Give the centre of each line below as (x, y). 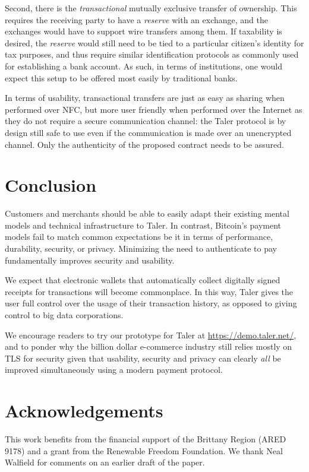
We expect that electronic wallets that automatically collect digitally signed (143, 280)
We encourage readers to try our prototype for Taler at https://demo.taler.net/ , (151, 335)
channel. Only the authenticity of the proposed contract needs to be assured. (144, 144)
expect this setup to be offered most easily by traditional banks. (121, 77)
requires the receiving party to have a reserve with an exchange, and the (136, 19)
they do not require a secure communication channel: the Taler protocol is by (146, 121)
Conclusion (51, 185)
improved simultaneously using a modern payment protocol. (114, 370)
